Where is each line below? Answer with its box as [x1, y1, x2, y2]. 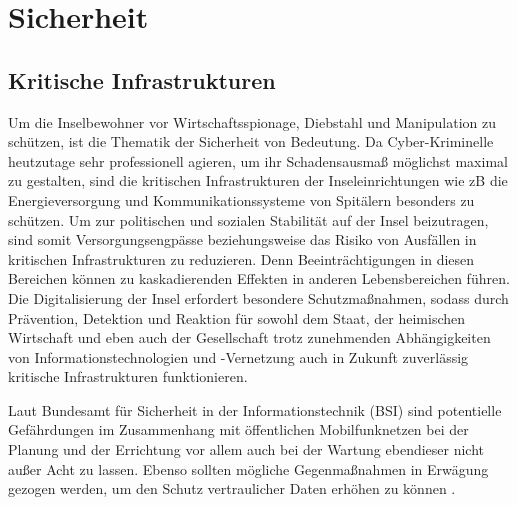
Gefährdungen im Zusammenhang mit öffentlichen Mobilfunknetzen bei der [8, 419, 469, 440]
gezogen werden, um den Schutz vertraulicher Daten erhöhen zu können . [8, 478, 456, 499]
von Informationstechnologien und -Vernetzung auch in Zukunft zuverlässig [8, 346, 469, 367]
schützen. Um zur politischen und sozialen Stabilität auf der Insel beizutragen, [8, 209, 489, 230]
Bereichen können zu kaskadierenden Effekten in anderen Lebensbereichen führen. [8, 268, 510, 289]
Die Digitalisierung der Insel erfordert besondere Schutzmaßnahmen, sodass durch [8, 287, 509, 308]
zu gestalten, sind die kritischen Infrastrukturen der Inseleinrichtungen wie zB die [8, 170, 508, 191]
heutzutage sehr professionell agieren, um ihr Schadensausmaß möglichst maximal [8, 150, 508, 171]
